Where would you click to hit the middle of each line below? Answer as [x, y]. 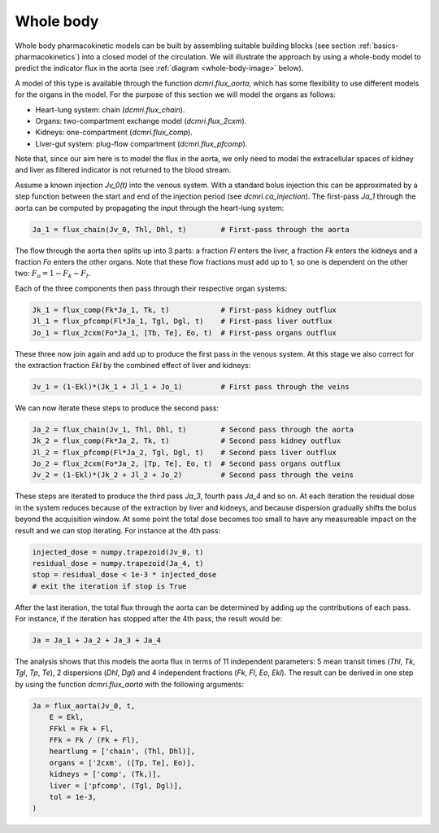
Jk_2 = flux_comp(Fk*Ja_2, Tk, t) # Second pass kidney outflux [187, 441]
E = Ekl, [67, 717]
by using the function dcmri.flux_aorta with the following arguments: [129, 684]
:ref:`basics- [378, 46]
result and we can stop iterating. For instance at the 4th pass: [118, 530]
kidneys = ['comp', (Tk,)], [105, 774]
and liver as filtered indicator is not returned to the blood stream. [123, 170]
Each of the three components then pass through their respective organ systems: [151, 288]
